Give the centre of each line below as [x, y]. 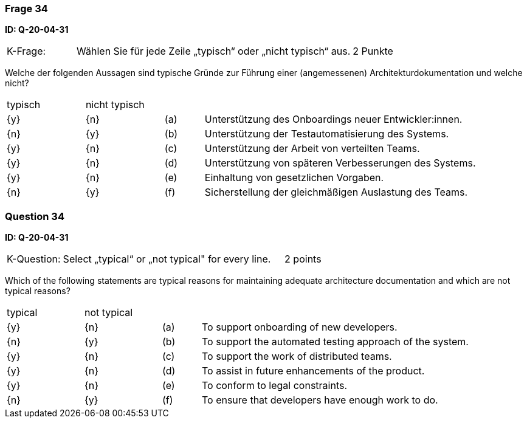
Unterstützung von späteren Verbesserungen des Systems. [340, 163]
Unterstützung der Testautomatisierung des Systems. [327, 134]
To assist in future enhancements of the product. [313, 371]
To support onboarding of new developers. [299, 327]
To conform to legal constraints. [274, 386]
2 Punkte [373, 51]
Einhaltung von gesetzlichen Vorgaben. [294, 178]
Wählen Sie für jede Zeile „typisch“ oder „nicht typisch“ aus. [214, 51]
